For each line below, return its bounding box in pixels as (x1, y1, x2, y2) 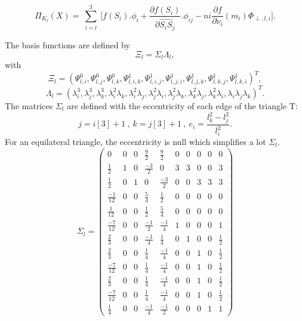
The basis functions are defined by (5, 39, 130, 51)
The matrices (5, 99, 53, 112)
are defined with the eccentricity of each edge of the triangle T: (67, 99, 298, 112)
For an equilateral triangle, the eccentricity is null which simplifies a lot (5, 135, 266, 147)
